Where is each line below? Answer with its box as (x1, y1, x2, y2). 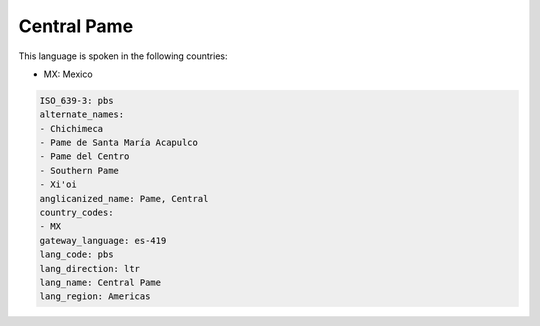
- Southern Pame (39, 165, 120, 176)
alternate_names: (39, 109, 125, 120)
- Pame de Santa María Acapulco (39, 137, 199, 149)
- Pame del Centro (39, 151, 130, 162)
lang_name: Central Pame (39, 277, 162, 288)
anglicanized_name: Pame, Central (39, 193, 209, 204)
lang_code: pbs (39, 249, 114, 260)
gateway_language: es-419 (39, 235, 167, 246)
